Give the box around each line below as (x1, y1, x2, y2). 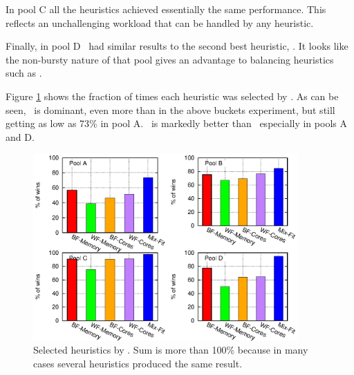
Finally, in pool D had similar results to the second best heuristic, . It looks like (6, 39, 348, 53)
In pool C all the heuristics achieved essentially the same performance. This (6, 2, 326, 16)
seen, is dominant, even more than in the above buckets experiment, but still (6, 102, 335, 117)
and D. (6, 129, 35, 144)
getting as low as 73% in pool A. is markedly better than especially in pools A (6, 116, 347, 131)
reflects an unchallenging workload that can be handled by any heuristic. (6, 15, 314, 30)
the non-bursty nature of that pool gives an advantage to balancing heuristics (6, 52, 334, 66)
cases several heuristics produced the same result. (33, 356, 243, 370)
